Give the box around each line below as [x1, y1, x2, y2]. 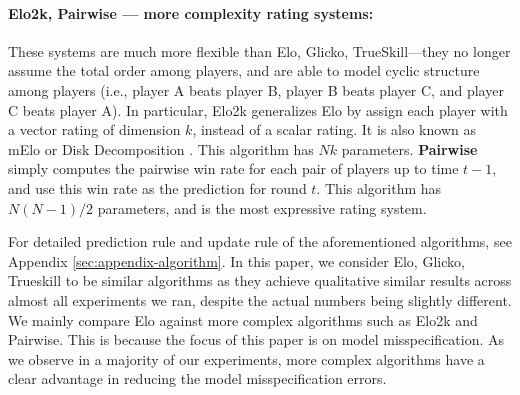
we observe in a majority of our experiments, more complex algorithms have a [8, 348, 485, 369]
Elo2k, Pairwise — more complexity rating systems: [8, 2, 374, 23]
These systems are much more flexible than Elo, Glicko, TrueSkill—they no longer [8, 40, 511, 61]
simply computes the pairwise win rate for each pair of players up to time [8, 158, 459, 179]
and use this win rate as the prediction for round [8, 177, 307, 198]
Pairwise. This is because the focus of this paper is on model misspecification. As [8, 329, 505, 350]
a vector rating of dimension [8, 119, 181, 140]
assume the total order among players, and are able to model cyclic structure [8, 60, 480, 81]
